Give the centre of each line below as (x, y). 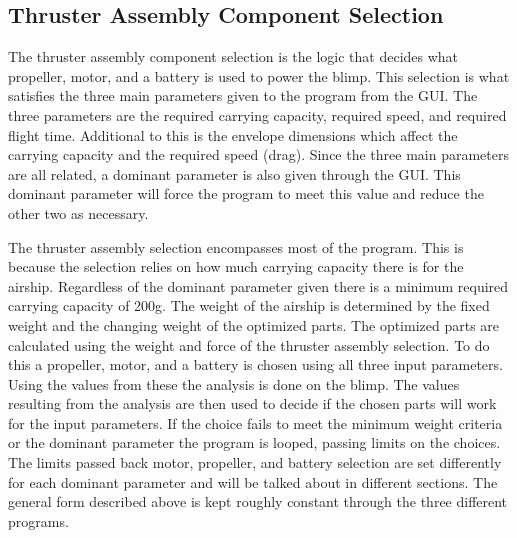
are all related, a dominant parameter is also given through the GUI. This (234, 173)
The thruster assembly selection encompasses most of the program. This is (236, 246)
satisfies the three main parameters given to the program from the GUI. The (243, 95)
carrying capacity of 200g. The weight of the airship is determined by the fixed (249, 305)
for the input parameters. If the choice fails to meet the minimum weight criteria (255, 422)
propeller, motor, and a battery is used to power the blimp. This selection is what (259, 75)
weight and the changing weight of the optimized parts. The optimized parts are (254, 324)
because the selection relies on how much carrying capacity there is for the (236, 266)
